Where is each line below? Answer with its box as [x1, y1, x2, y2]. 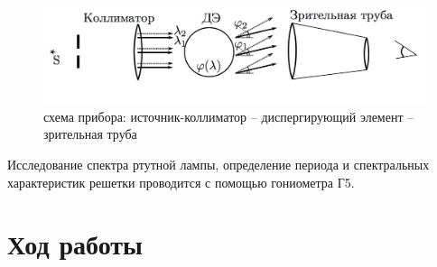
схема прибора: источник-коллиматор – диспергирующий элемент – [43, 106, 414, 125]
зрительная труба [43, 124, 137, 143]
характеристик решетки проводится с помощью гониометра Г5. [7, 172, 355, 191]
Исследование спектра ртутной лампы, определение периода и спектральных [7, 155, 430, 174]
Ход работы [7, 226, 143, 262]
